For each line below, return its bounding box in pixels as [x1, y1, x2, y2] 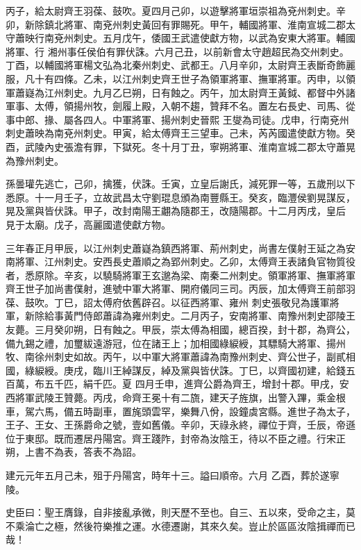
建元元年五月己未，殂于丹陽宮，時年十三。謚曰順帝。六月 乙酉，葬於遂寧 [6, 468, 339, 482]
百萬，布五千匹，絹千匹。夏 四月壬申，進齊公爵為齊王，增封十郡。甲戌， [6, 376, 339, 391]
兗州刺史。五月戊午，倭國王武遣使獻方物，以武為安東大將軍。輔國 [53, 31, 355, 45]
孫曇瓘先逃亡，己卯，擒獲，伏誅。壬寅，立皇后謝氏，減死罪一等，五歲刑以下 [6, 176, 355, 191]
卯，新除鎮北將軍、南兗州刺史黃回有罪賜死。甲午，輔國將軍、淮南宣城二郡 [6, 17, 346, 31]
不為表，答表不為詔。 [44, 444, 142, 459]
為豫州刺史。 [6, 153, 64, 167]
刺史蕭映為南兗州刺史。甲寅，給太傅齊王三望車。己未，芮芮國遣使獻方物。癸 [6, 126, 355, 140]
